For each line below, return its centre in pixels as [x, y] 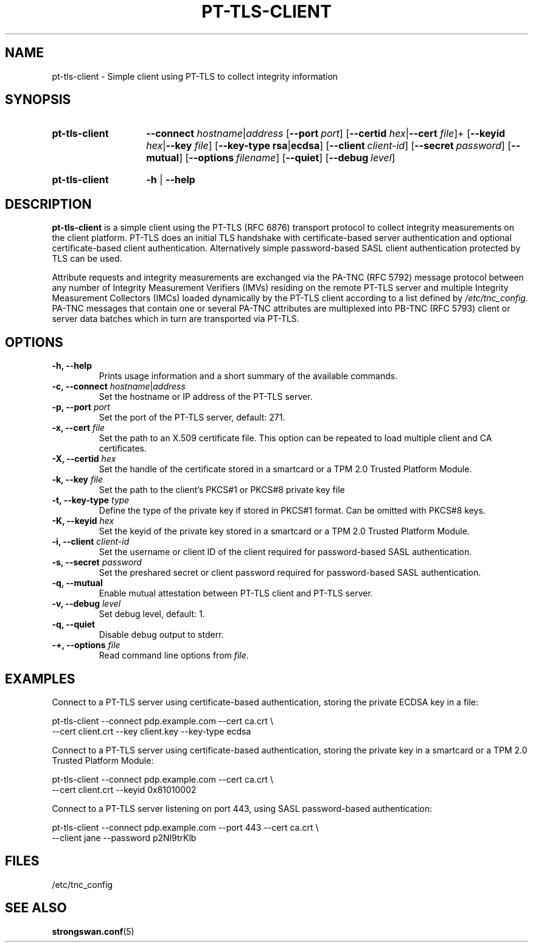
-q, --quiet [74, 624]
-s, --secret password [97, 562]
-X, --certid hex [84, 459]
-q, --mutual [77, 583]
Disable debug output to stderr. [161, 635]
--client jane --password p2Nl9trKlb [124, 837]
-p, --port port [81, 407]
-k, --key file [78, 480]
